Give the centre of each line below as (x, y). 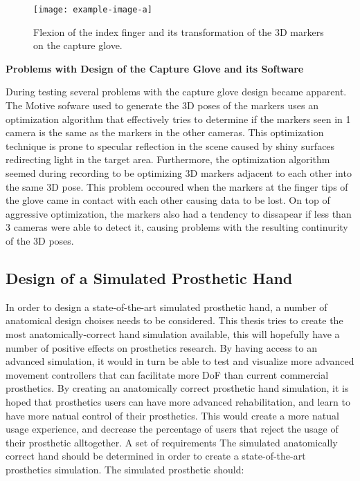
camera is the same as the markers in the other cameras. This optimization (165, 132)
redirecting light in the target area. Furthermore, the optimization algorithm (168, 159)
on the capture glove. (78, 45)
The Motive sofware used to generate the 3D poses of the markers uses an (162, 105)
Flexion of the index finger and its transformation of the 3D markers (179, 31)
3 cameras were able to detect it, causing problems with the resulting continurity (177, 227)
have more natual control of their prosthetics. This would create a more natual (172, 415)
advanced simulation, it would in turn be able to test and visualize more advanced (180, 361)
